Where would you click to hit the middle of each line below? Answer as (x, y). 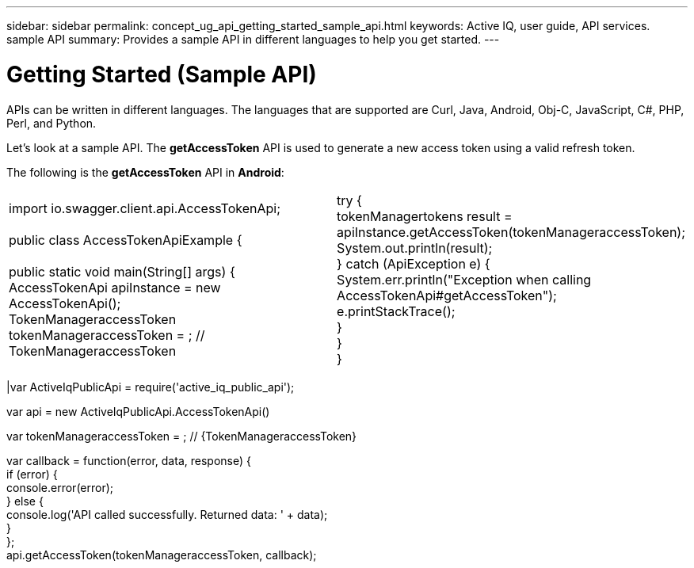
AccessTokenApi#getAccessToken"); (447, 295)
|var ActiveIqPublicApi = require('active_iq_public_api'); (151, 387)
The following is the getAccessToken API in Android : (145, 172)
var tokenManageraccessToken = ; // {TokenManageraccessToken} (182, 436)
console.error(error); (60, 487)
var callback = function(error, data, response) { (129, 460)
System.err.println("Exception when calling (464, 279)
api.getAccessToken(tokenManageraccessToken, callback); (162, 555)
